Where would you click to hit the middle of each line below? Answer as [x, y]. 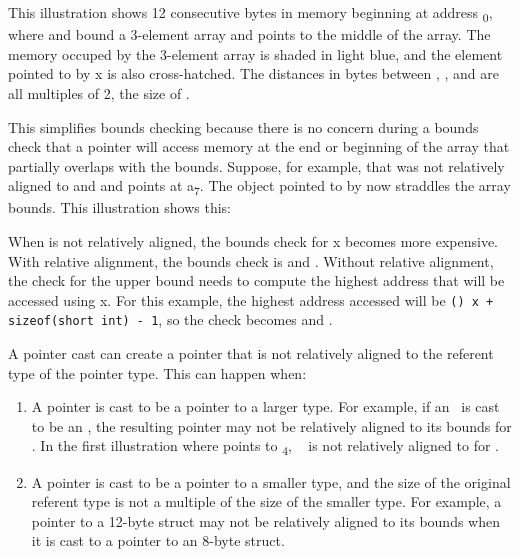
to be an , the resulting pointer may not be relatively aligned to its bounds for [271, 425]
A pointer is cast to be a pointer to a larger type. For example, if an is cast [265, 406]
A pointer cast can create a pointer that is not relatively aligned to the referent [251, 353]
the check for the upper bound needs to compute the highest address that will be [256, 280]
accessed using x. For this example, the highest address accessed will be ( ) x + [251, 299]
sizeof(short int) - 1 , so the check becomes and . [170, 319]
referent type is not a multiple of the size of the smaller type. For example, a [266, 501]
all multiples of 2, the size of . [99, 92]
